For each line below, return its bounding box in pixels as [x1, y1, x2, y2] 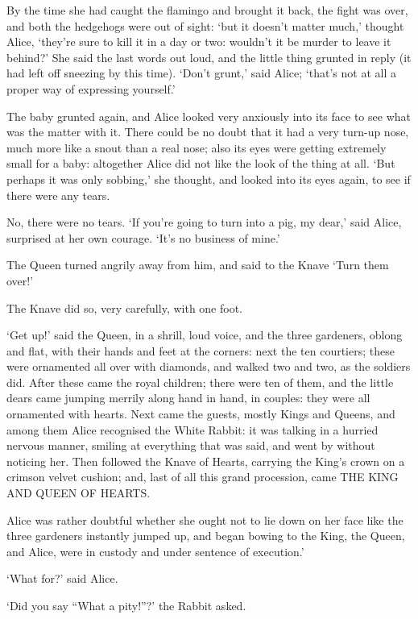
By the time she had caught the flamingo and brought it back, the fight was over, [6, 2, 408, 18]
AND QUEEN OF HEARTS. [6, 484, 151, 501]
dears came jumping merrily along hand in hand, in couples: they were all [6, 389, 370, 406]
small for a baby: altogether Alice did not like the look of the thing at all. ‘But [6, 155, 395, 172]
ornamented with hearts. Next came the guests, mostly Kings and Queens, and [6, 405, 395, 422]
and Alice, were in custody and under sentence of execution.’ [6, 542, 304, 559]
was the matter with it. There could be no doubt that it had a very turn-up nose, [6, 123, 409, 140]
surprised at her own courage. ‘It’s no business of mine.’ [6, 229, 280, 246]
